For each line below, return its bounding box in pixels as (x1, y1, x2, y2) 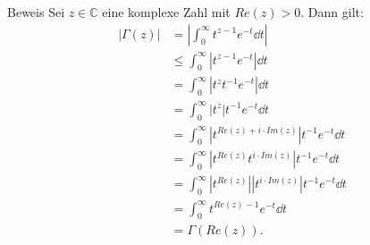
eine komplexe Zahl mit (102, 3, 231, 21)
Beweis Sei (7, 3, 65, 21)
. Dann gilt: (300, 3, 364, 21)
